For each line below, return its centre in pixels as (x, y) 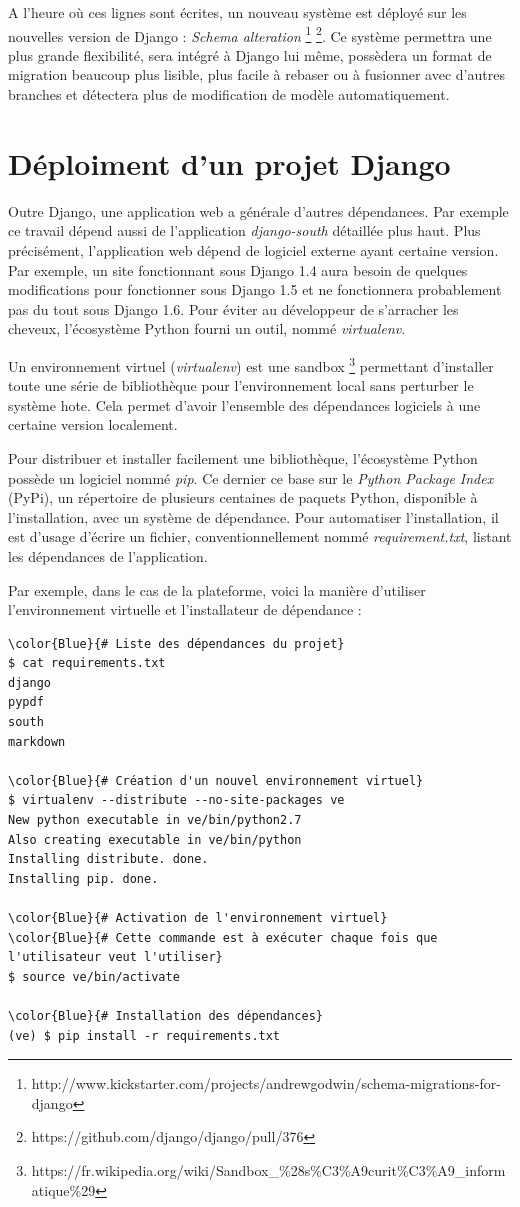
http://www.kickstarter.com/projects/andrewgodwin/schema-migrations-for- (266, 1083)
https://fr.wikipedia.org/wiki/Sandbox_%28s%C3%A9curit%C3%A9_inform (268, 1169)
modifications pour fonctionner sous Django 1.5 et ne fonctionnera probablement (255, 289)
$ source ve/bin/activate (94, 976)
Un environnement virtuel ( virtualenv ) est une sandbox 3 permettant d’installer (251, 364)
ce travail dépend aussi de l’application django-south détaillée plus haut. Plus (244, 230)
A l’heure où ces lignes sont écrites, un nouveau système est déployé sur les (237, 12)
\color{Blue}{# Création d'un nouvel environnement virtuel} (216, 780)
